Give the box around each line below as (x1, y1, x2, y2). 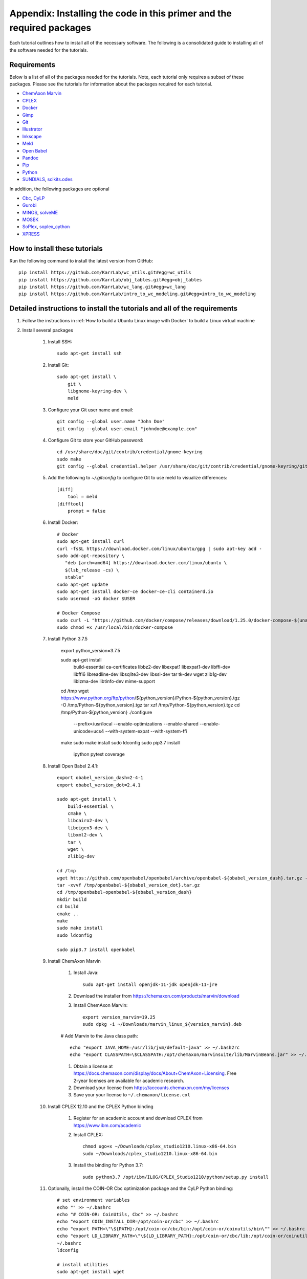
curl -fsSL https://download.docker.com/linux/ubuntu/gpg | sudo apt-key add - (57, 545, 262, 552)
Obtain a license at (73, 1063, 113, 1069)
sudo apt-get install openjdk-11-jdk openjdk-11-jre (82, 981, 217, 987)
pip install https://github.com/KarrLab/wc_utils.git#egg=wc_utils (18, 270, 191, 276)
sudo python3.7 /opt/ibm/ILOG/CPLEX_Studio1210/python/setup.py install (82, 1174, 269, 1180)
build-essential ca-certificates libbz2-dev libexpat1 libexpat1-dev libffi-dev (73, 664, 230, 670)
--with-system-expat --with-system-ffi (105, 728, 187, 734)
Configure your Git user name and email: (48, 407, 134, 413)
